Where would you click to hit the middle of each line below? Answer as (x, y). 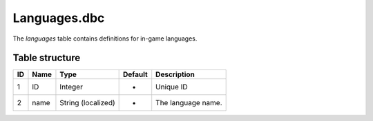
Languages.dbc (59, 18)
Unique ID (172, 87)
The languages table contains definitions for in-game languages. (105, 38)
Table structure (47, 58)
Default (135, 74)
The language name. (189, 103)
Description (175, 74)
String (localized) (87, 103)
